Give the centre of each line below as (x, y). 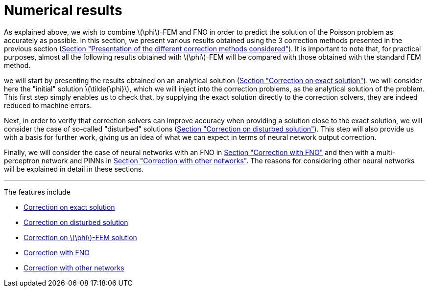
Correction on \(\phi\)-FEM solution (80, 237)
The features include (37, 192)
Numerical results (63, 10)
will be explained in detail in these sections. (74, 169)
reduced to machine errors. (48, 105)
